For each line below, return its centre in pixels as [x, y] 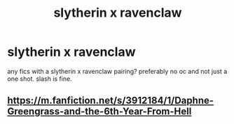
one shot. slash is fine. [40, 79]
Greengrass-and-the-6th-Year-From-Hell [99, 112]
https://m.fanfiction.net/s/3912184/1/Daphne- [111, 101]
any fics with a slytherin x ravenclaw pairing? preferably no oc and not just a [117, 71]
